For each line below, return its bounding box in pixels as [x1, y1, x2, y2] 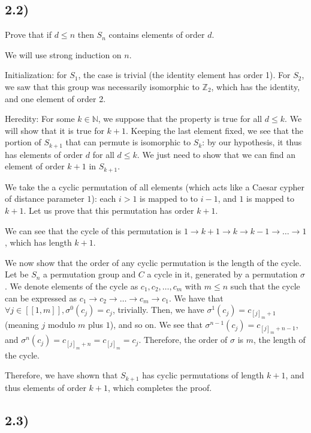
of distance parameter [5, 192, 84, 205]
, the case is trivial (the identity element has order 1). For [78, 68, 291, 81]
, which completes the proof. [108, 381, 212, 393]
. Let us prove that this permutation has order [23, 204, 194, 217]
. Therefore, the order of [138, 333, 228, 346]
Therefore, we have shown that [5, 369, 118, 381]
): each [91, 192, 116, 205]
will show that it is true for [5, 124, 104, 136]
